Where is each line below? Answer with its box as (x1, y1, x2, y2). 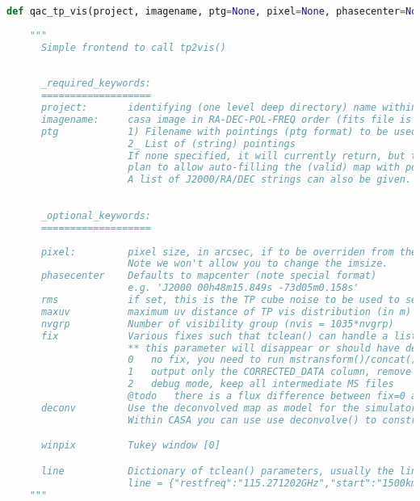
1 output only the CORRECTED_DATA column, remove (128, 366, 412, 378)
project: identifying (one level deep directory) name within (40, 102, 418, 113)
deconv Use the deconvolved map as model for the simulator (40, 402, 418, 414)
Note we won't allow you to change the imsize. (128, 258, 388, 270)
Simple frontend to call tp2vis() (40, 41, 227, 53)
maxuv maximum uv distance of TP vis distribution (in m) (40, 305, 412, 318)
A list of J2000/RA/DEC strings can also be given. (128, 174, 412, 186)
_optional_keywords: (40, 209, 151, 221)
